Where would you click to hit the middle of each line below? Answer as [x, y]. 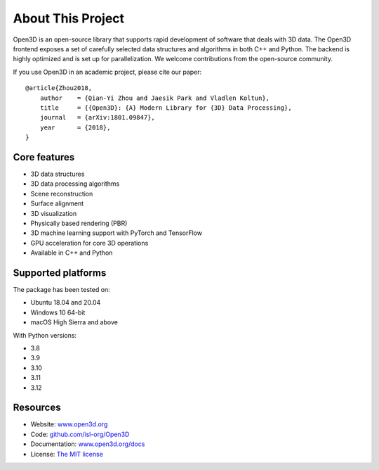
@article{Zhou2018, [59, 88]
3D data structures [58, 174]
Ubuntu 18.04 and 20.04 [66, 303]
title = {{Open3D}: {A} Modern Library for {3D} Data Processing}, [166, 108]
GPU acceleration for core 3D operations [89, 243]
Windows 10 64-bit [58, 312]
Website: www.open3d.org [69, 424]
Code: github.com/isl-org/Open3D [80, 434]
